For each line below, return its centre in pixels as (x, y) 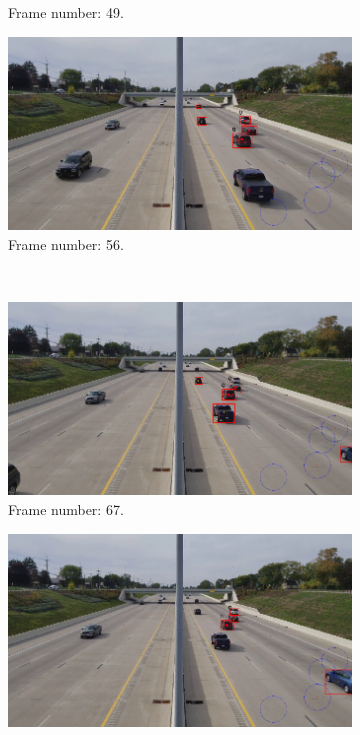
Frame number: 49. (66, 12)
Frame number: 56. (66, 243)
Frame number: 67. (66, 509)
